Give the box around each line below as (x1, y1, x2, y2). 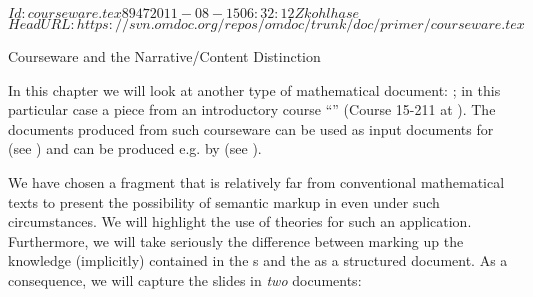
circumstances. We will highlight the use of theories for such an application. (8, 211, 472, 232)
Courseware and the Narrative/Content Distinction (8, 46, 321, 66)
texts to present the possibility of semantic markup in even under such (8, 191, 440, 212)
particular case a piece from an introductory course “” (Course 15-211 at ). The (8, 99, 496, 120)
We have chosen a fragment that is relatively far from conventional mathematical (8, 171, 505, 192)
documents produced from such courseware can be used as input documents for (8, 118, 494, 139)
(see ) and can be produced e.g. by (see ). (8, 138, 262, 159)
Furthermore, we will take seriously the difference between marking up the (8, 230, 464, 251)
